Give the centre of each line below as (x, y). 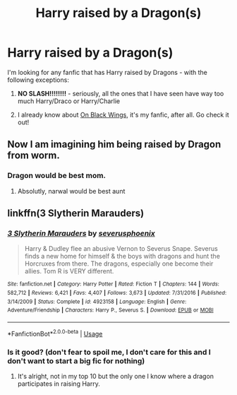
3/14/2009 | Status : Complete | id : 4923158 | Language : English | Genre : (97, 302)
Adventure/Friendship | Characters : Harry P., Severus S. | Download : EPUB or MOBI (110, 310)
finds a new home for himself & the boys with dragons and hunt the (122, 257)
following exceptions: (38, 80)
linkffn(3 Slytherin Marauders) (76, 213)
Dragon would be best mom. (57, 176)
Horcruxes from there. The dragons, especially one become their (119, 264)
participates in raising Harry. (59, 384)
